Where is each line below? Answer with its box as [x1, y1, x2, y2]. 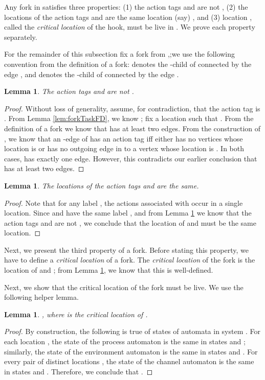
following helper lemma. [4, 292, 79, 302]
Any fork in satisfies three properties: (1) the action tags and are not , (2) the [4, 2, 248, 12]
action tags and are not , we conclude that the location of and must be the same [4, 217, 256, 228]
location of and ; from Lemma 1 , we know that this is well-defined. [4, 265, 213, 275]
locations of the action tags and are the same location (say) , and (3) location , [4, 11, 252, 22]
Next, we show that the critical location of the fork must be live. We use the [4, 281, 244, 292]
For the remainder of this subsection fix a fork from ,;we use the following [4, 49, 235, 59]
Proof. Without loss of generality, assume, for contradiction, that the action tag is [4, 103, 260, 113]
